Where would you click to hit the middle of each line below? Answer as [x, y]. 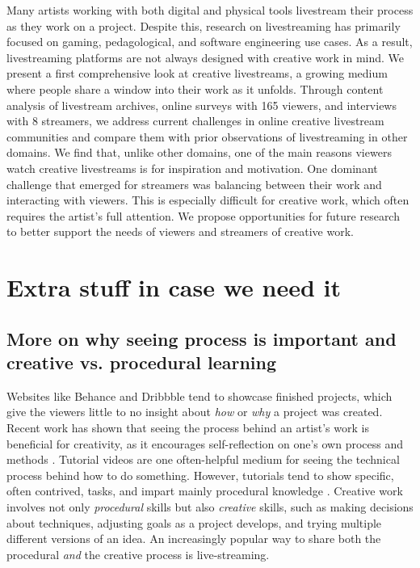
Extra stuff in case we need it [174, 287]
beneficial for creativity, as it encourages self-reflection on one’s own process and [205, 443]
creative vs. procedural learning [142, 362]
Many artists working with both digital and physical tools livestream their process [210, 10]
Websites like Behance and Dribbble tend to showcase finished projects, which [199, 395]
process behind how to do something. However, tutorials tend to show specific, [200, 475]
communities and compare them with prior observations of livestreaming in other [207, 136]
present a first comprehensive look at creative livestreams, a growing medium [197, 73]
